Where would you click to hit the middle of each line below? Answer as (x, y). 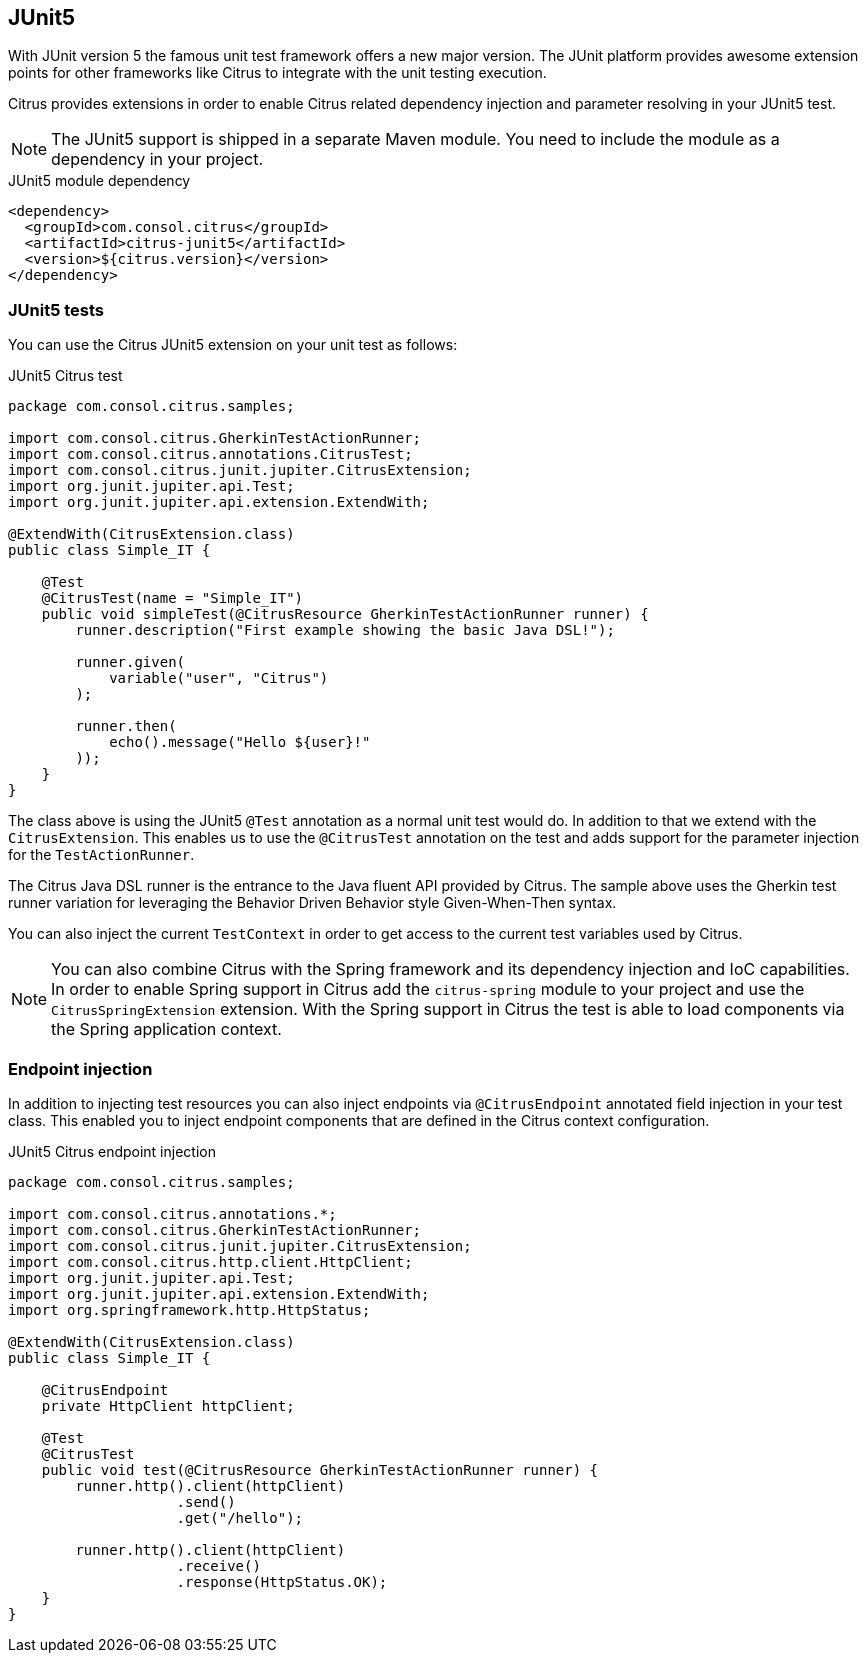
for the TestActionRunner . (101, 855)
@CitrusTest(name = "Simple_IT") (172, 598)
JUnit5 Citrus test (65, 376)
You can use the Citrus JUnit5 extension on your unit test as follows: (233, 345)
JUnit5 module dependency (99, 181)
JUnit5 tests (56, 309)
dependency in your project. (157, 159)
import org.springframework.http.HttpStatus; (189, 1309)
